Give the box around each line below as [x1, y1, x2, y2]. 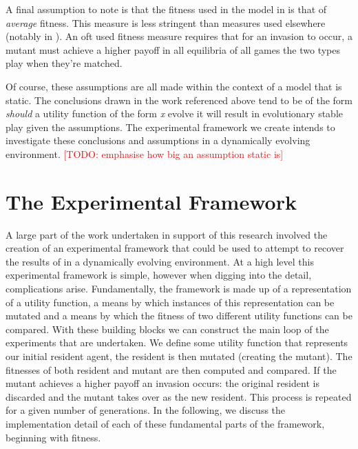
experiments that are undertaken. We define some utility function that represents [6, 335, 348, 350]
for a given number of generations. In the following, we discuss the [6, 403, 286, 417]
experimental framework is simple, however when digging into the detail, [6, 268, 312, 282]
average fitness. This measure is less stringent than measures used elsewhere [6, 15, 326, 30]
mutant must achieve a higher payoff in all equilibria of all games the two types [6, 42, 340, 57]
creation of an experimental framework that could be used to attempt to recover [6, 241, 344, 255]
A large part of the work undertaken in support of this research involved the [6, 227, 328, 241]
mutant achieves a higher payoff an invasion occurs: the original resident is [6, 376, 319, 390]
